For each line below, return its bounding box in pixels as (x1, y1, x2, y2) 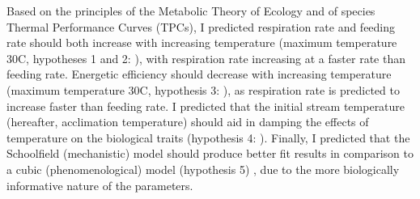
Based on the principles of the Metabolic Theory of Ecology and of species (6, 2, 375, 19)
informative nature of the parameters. (6, 176, 193, 193)
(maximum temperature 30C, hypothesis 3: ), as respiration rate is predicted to (6, 81, 400, 98)
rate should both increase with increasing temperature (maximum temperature (6, 34, 397, 51)
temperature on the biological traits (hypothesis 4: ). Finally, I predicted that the (6, 129, 410, 146)
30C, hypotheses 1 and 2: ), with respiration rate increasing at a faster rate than (6, 49, 405, 66)
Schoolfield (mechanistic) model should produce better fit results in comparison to (6, 145, 414, 162)
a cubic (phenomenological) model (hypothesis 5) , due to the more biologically (6, 160, 400, 177)
